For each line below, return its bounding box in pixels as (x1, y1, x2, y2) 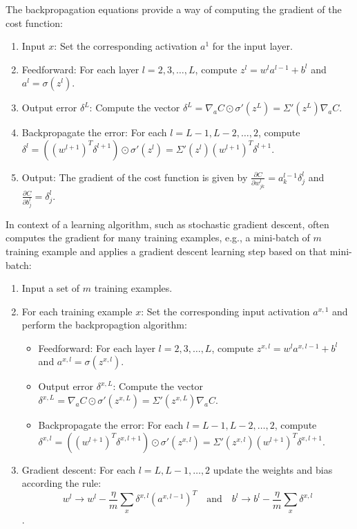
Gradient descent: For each (21, 462, 135, 476)
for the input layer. (212, 39, 293, 53)
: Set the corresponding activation (54, 39, 197, 53)
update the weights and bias (213, 462, 333, 476)
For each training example (21, 304, 133, 318)
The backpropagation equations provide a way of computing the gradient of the (6, 2, 342, 16)
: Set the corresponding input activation (141, 304, 310, 318)
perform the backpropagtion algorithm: (21, 317, 187, 332)
